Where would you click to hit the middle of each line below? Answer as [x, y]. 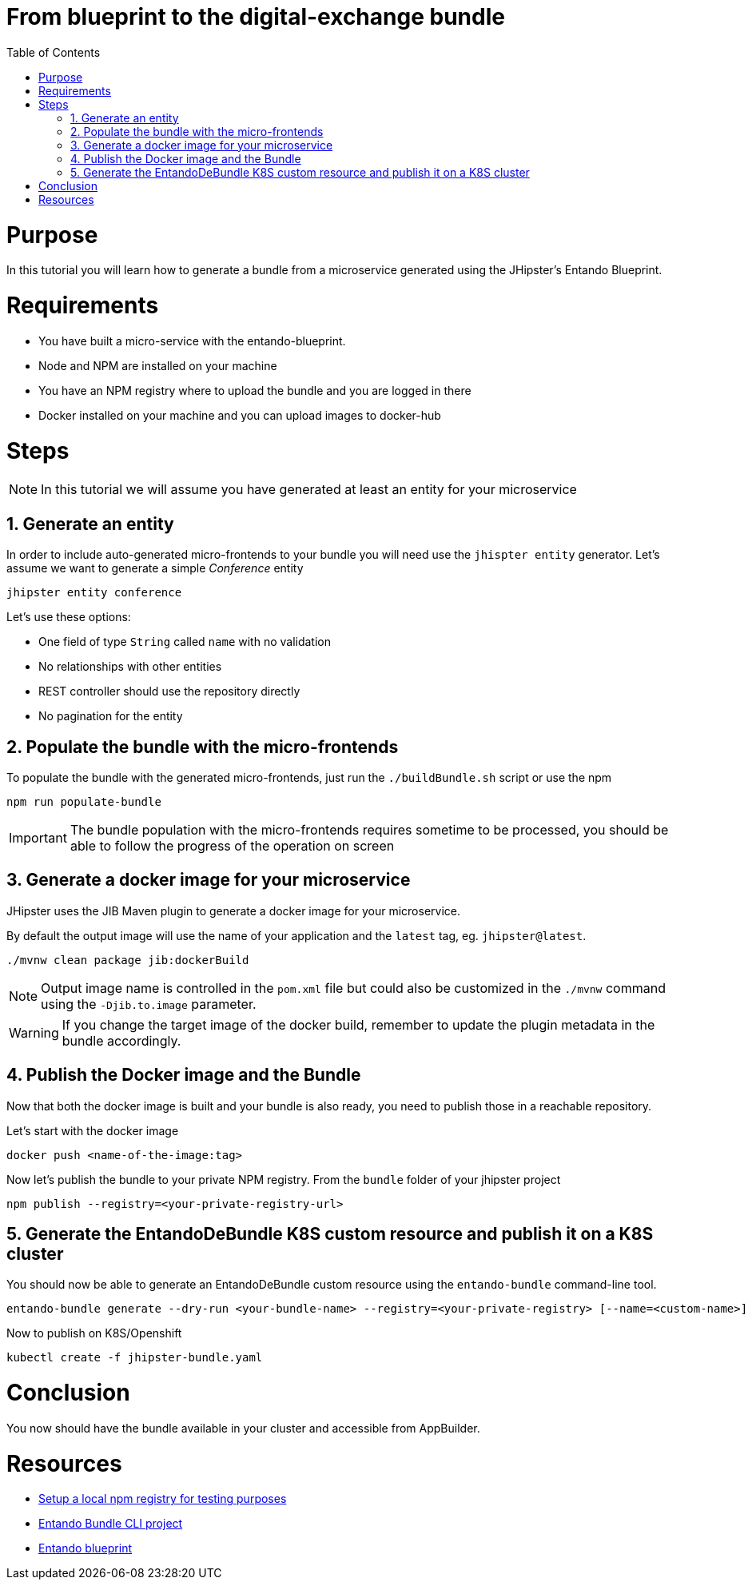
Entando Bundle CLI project [111, 1524]
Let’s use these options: [69, 617]
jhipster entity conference [94, 593]
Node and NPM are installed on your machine [158, 365]
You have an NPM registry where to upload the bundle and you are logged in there [255, 390]
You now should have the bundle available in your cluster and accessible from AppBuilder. [243, 1428]
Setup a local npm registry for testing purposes [163, 1499]
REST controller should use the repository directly [169, 691]
